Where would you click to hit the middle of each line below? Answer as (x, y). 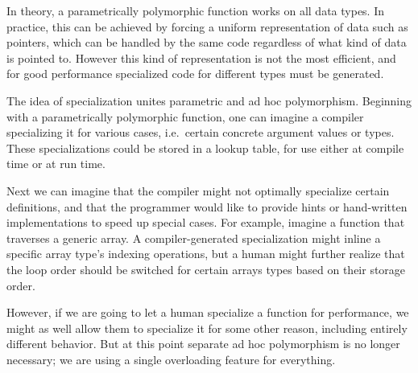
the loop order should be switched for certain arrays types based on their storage (206, 269)
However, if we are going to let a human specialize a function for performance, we (208, 312)
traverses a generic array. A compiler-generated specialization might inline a (194, 238)
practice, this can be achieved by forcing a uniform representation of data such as (207, 26)
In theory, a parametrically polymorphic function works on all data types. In (196, 10)
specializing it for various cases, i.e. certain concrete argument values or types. (201, 132)
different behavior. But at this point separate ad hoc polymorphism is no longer (203, 344)
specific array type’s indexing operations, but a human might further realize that (206, 254)
